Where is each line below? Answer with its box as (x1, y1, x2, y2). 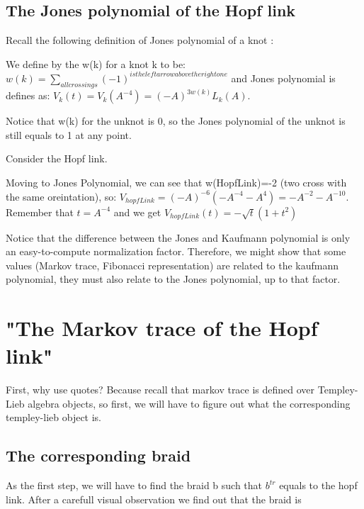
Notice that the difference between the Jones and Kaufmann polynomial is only (6, 230, 351, 245)
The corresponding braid (6, 444, 191, 466)
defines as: (6, 88, 50, 103)
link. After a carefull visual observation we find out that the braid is (6, 491, 302, 506)
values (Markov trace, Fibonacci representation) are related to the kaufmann (6, 257, 339, 272)
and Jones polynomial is (231, 70, 336, 85)
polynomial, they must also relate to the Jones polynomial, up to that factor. (6, 272, 341, 286)
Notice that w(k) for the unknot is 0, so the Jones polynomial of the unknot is (6, 113, 346, 128)
